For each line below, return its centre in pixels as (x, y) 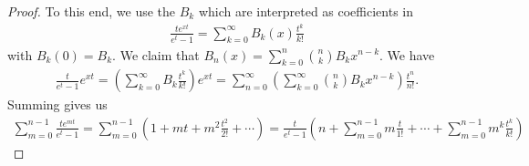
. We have (407, 54)
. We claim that (156, 54)
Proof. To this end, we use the (92, 11)
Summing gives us (57, 104)
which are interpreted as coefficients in (306, 11)
